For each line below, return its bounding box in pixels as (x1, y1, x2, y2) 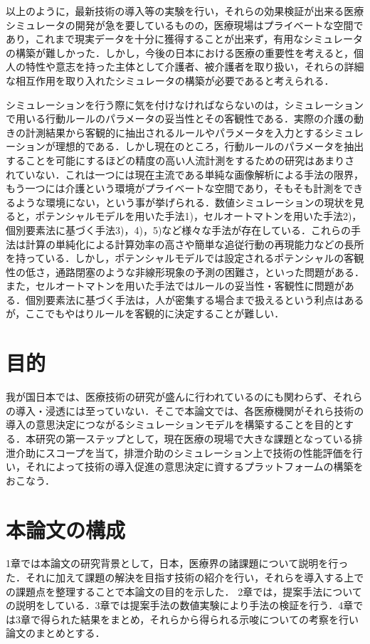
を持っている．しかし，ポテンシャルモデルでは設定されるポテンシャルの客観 (6, 250, 364, 265)
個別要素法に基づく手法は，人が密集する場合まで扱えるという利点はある (25, 292, 364, 307)
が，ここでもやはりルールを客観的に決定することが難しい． (6, 306, 285, 321)
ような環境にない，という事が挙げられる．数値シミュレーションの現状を (15, 194, 354, 209)
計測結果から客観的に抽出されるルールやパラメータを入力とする (25, 125, 324, 139)
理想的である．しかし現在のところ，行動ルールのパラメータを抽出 (55, 139, 364, 154)
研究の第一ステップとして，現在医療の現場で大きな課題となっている (35, 431, 353, 445)
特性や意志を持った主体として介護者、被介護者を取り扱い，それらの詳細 (25, 59, 364, 74)
